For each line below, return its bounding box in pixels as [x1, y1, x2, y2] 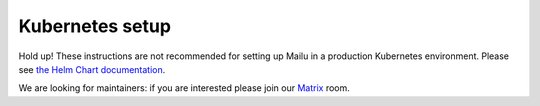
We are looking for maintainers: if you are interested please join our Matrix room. [18, 82, 350, 94]
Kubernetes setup [18, 15, 172, 37]
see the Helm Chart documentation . [18, 63, 166, 75]
